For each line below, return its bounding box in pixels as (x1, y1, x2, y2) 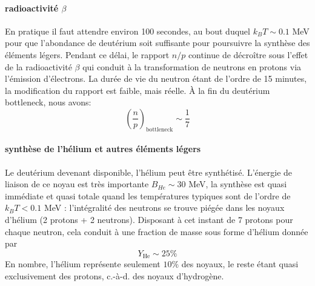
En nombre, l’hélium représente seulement (5, 258, 161, 270)
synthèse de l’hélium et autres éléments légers (5, 142, 201, 155)
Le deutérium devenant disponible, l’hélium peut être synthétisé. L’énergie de (5, 165, 293, 178)
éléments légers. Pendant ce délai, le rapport (5, 48, 170, 61)
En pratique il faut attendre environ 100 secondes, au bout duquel (5, 24, 250, 37)
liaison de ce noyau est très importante (5, 178, 149, 190)
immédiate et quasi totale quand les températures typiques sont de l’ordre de (5, 189, 291, 202)
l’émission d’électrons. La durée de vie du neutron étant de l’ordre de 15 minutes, (5, 72, 307, 85)
